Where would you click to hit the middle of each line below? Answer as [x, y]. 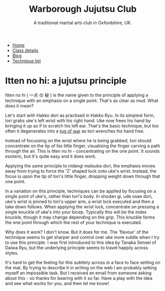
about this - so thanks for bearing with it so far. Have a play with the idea [79, 278]
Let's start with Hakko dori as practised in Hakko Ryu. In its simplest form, [80, 115]
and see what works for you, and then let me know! [57, 283]
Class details [25, 50]
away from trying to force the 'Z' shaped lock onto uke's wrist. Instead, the [81, 171]
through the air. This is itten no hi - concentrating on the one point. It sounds [82, 151]
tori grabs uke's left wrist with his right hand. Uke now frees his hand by [78, 120]
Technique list [26, 61]
